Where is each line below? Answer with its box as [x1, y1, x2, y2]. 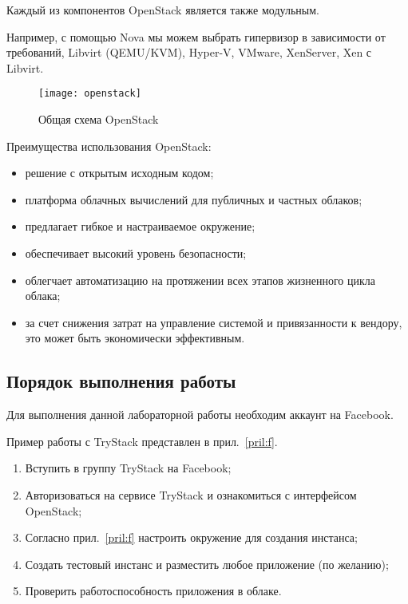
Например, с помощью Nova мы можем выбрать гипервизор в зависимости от [6, 28, 386, 45]
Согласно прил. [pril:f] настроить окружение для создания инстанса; [25, 529, 358, 546]
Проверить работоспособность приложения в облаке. [25, 582, 282, 599]
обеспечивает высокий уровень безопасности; [25, 245, 247, 261]
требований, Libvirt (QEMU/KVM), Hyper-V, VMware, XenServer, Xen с [6, 44, 372, 61]
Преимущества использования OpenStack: [6, 137, 212, 154]
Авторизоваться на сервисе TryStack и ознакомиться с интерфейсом [25, 486, 357, 503]
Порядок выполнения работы [6, 369, 236, 393]
